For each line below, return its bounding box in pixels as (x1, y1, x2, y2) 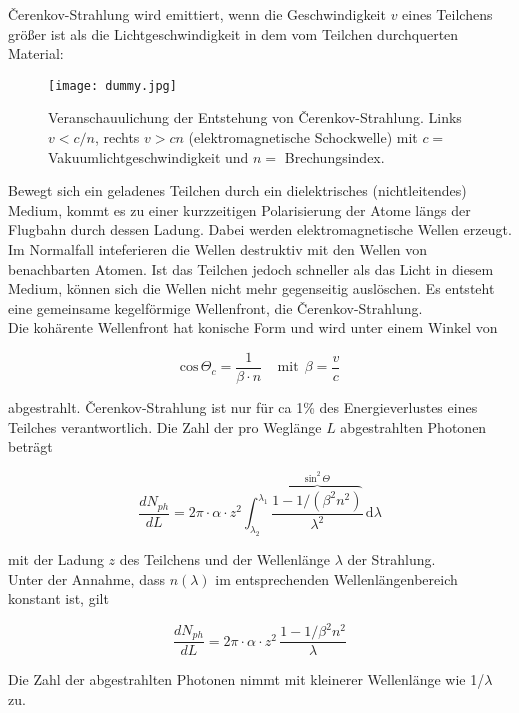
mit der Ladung (8, 549, 104, 569)
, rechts (94, 127, 140, 148)
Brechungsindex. (284, 146, 385, 167)
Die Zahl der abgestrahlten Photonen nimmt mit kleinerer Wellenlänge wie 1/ (8, 669, 485, 690)
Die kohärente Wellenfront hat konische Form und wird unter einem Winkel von (8, 317, 498, 338)
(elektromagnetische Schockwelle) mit (188, 127, 418, 148)
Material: (8, 43, 64, 64)
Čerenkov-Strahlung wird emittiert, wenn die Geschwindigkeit (8, 4, 386, 24)
